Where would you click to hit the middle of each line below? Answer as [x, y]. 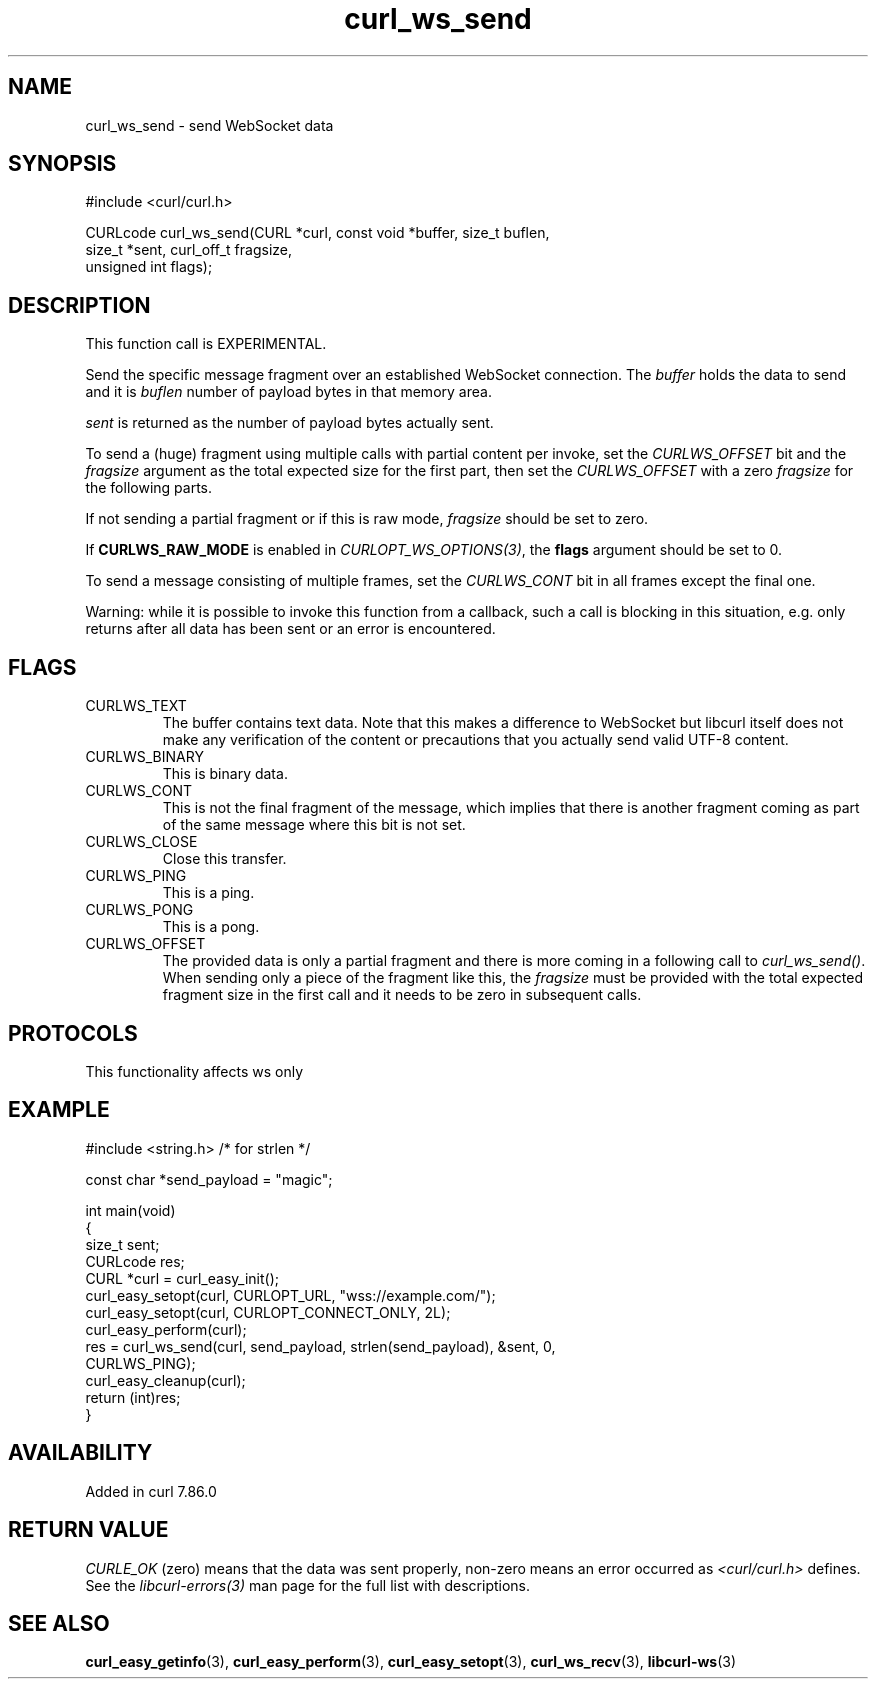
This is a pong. [211, 927]
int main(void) [130, 1210]
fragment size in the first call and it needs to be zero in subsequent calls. [402, 995]
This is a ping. [208, 893]
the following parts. [149, 488]
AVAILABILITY [80, 1453]
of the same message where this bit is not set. [314, 825]
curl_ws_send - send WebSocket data [209, 125]
